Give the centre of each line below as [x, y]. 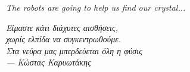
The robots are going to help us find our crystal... [96, 7]
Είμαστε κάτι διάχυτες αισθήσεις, [62, 27]
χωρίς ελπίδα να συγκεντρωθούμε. [64, 39]
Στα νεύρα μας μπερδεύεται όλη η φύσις [74, 50]
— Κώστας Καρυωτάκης [49, 62]
